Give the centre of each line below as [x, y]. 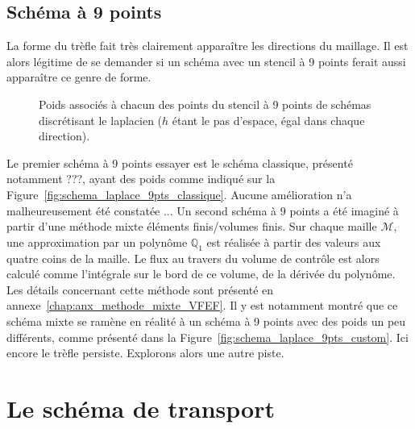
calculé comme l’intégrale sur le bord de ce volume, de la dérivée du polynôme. [201, 274]
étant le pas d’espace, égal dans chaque [268, 120]
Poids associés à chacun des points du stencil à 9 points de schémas [205, 104]
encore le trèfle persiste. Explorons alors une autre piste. [145, 353]
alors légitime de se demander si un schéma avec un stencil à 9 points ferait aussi [206, 61]
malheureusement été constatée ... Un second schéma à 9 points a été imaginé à [203, 210]
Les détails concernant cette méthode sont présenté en [140, 289]
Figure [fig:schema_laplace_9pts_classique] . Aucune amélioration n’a [179, 194]
